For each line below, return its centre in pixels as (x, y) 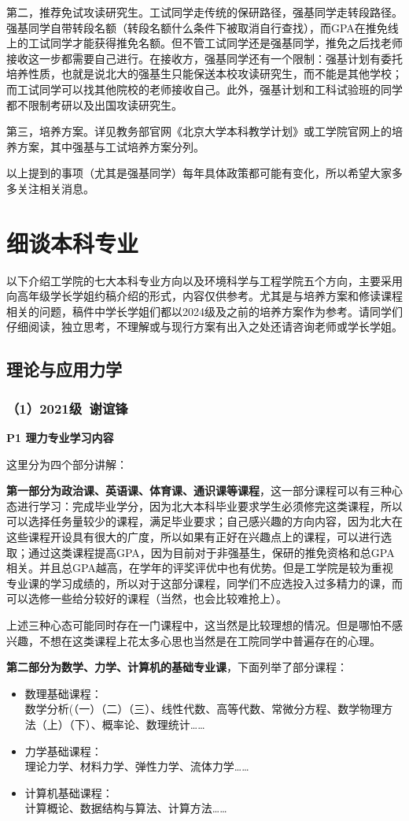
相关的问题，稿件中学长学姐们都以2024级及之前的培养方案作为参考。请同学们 (204, 311)
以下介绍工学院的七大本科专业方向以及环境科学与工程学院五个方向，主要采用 (204, 280)
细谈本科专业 (73, 242)
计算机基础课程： (69, 792)
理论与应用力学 (64, 369)
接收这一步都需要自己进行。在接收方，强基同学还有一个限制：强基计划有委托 (204, 58)
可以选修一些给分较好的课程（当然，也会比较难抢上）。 (147, 598)
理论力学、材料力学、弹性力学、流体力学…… (137, 766)
